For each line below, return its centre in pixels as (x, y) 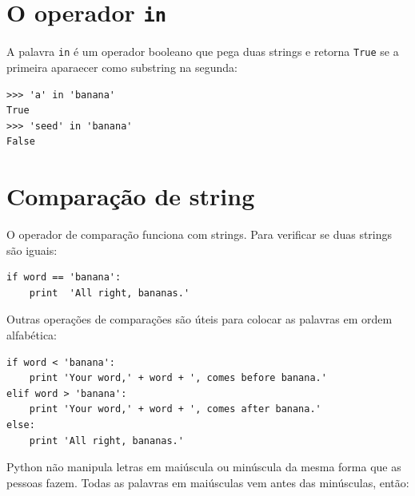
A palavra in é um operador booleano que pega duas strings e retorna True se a (203, 52)
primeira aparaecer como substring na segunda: (122, 67)
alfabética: (32, 334)
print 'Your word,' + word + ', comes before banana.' (178, 378)
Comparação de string (131, 196)
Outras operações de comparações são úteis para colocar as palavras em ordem (200, 319)
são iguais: (32, 250)
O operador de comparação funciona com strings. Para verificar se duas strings (200, 234)
